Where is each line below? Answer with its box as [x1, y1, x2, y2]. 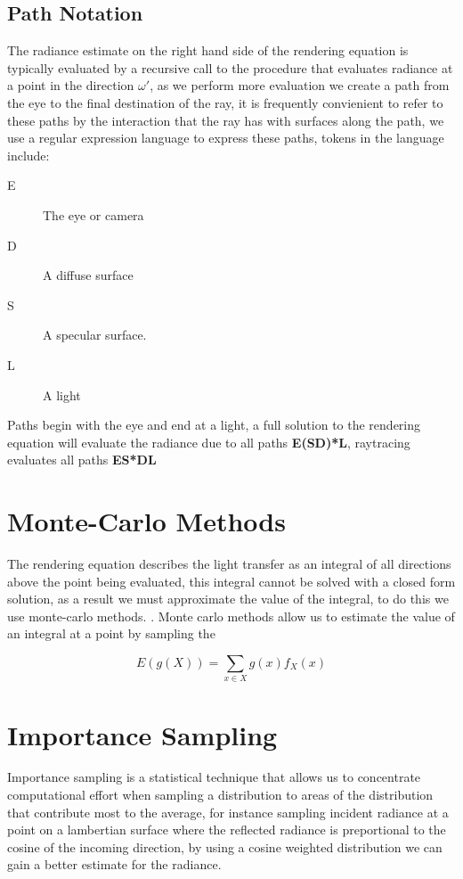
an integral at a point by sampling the [7, 624, 215, 643]
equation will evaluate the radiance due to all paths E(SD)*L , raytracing [7, 432, 410, 451]
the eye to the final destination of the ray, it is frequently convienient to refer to [7, 93, 443, 111]
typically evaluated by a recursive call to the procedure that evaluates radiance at [7, 58, 453, 77]
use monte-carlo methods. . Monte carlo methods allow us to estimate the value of [7, 606, 455, 625]
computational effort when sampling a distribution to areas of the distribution [7, 785, 434, 804]
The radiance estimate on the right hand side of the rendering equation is [7, 41, 409, 60]
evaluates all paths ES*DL [7, 450, 157, 469]
